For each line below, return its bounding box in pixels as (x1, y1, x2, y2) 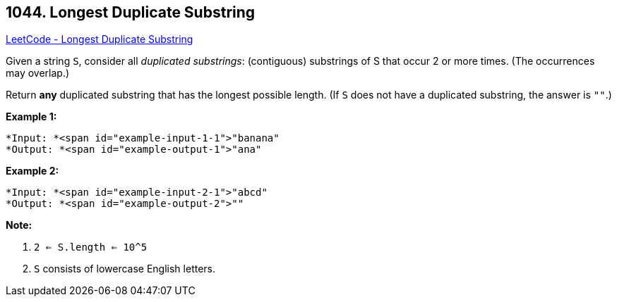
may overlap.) (6, 67, 70, 80)
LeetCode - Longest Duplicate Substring (6, 33, 193, 46)
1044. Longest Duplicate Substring (6, 4, 256, 21)
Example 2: (6, 165, 59, 177)
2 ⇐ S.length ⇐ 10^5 (34, 241, 148, 253)
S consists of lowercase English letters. (34, 263, 216, 275)
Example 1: (6, 111, 57, 123)
